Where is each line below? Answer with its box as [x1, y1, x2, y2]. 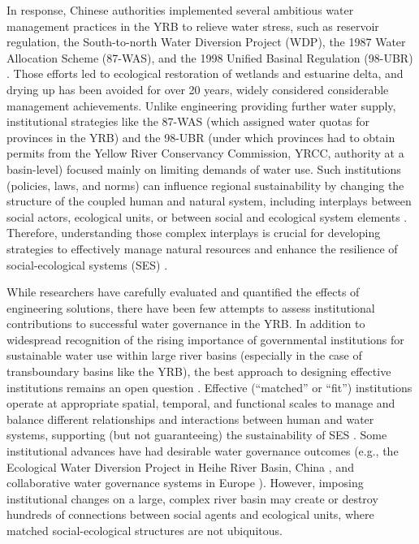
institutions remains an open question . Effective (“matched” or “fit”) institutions [6, 378, 413, 395]
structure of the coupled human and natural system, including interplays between [6, 192, 412, 209]
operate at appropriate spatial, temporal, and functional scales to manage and [6, 395, 395, 412]
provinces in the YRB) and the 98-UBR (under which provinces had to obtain [6, 128, 395, 145]
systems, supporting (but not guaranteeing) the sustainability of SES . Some [6, 426, 387, 443]
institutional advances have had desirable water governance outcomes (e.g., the [6, 443, 399, 460]
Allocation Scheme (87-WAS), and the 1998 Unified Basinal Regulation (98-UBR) [6, 49, 413, 66]
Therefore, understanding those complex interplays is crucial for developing [6, 224, 381, 241]
